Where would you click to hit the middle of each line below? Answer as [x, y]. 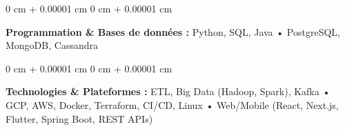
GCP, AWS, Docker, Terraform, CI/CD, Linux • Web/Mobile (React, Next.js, [172, 104]
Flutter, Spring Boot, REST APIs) [79, 118]
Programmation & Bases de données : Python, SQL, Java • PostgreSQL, [173, 31]
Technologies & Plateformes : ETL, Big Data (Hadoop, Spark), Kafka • [168, 91]
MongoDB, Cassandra [52, 45]
